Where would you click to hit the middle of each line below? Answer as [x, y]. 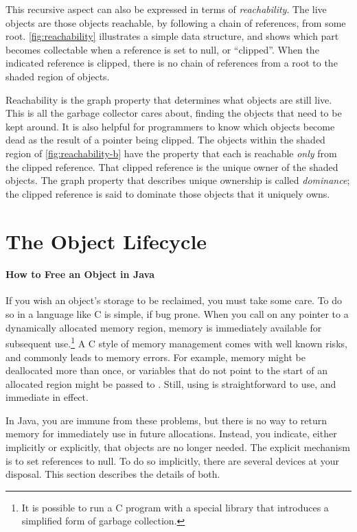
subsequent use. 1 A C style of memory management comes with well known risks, [176, 342]
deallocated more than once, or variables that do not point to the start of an [166, 370]
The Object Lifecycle [106, 241]
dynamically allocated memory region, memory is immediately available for [164, 327]
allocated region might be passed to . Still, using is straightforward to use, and [171, 383]
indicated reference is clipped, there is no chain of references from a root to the [172, 63]
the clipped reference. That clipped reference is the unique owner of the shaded [172, 166]
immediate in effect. [47, 397]
